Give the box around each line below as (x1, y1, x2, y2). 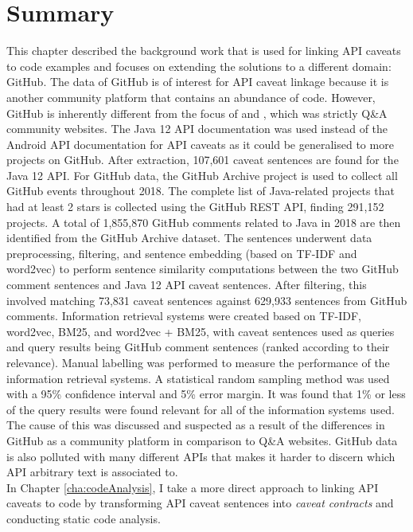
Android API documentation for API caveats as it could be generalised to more (6, 135, 394, 152)
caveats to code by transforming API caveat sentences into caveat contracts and (6, 495, 394, 511)
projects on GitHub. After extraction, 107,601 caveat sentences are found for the (6, 151, 399, 168)
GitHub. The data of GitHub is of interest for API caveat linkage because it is (6, 73, 389, 90)
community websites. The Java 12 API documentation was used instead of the (6, 120, 388, 137)
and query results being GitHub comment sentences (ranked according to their (6, 338, 390, 355)
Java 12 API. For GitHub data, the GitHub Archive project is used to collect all (6, 166, 398, 183)
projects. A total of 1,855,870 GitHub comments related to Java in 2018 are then (6, 213, 401, 230)
